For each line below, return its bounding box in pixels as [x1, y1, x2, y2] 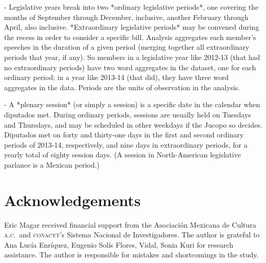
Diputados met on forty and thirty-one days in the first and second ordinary [4, 129, 244, 140]
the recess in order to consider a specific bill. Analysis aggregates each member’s [4, 31, 256, 42]
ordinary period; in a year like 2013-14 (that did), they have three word [4, 72, 229, 83]
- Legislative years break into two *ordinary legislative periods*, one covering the [4, 2, 259, 12]
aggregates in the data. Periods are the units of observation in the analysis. [4, 82, 240, 92]
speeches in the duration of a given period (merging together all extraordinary [4, 42, 250, 52]
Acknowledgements [4, 189, 141, 210]
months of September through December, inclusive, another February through [4, 11, 249, 22]
